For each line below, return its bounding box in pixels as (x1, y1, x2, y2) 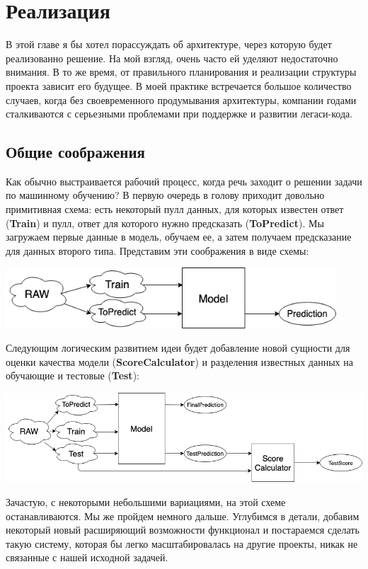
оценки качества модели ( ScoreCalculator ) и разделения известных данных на (6, 354, 353, 369)
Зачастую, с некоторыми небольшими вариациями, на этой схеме (6, 494, 286, 509)
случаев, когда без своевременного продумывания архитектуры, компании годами (6, 92, 357, 107)
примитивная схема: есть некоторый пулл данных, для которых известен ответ (6, 202, 344, 217)
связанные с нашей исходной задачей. (6, 550, 168, 565)
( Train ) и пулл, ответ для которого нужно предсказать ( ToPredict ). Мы (6, 215, 324, 230)
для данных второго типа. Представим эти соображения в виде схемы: (6, 243, 309, 258)
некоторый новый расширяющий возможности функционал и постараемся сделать (6, 522, 360, 537)
